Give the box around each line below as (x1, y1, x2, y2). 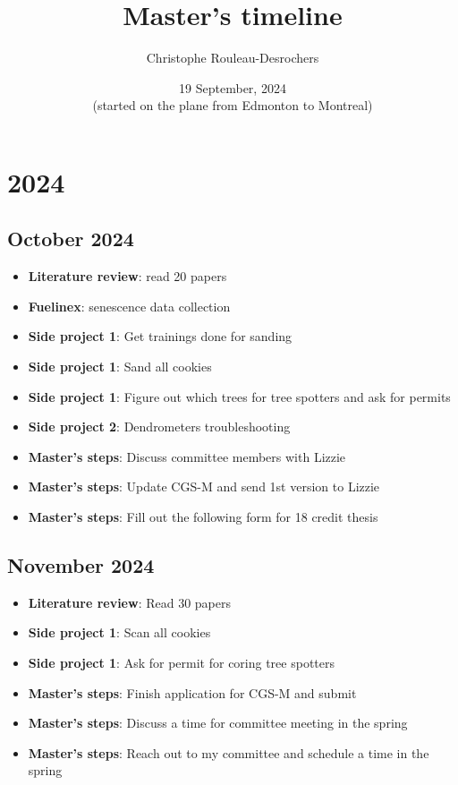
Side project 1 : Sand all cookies (28, 357, 212, 376)
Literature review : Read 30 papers (28, 593, 231, 611)
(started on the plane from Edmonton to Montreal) (92, 96, 373, 115)
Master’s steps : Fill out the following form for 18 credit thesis (28, 508, 378, 526)
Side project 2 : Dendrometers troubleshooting (28, 417, 291, 436)
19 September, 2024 (179, 78, 286, 97)
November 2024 (7, 551, 155, 579)
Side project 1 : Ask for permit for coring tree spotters (28, 653, 335, 672)
